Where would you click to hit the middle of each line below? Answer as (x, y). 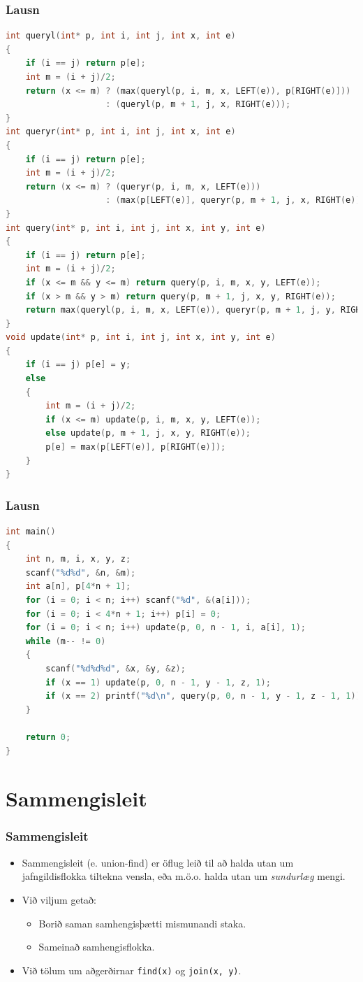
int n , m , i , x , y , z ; (78, 559)
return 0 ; (48, 737)
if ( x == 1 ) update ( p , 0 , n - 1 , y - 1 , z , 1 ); (158, 682)
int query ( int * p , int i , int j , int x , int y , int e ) (136, 228)
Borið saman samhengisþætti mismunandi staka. (142, 923)
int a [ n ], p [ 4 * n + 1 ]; (78, 586)
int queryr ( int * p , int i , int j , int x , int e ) (121, 132)
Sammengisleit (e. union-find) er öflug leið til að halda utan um (158, 862)
